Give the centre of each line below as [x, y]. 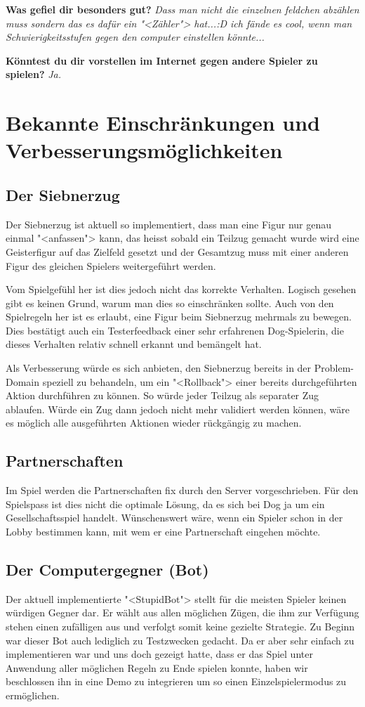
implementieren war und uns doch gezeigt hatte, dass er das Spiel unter [159, 654]
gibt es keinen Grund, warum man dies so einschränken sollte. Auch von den [170, 303]
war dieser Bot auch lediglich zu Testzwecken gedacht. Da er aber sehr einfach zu [180, 640]
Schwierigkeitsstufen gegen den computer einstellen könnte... [135, 37]
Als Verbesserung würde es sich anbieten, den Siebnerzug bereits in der [159, 368]
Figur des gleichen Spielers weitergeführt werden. [111, 265]
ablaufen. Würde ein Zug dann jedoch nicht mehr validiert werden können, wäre [178, 409]
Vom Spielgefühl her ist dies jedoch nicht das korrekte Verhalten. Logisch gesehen [181, 289]
